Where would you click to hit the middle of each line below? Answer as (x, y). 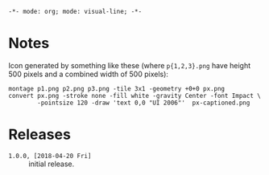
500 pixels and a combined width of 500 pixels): (89, 74)
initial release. (52, 164)
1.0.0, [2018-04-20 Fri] (50, 156)
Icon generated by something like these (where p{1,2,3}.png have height (130, 65)
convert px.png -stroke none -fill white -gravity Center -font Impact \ (135, 96)
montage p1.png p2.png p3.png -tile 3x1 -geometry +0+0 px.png (117, 88)
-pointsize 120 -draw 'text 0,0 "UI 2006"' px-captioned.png (144, 103)
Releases (39, 134)
